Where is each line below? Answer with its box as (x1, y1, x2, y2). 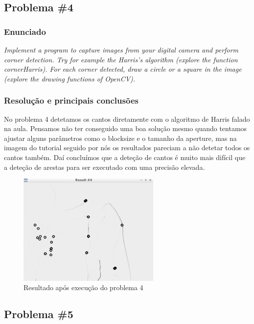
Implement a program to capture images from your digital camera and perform (4, 45, 238, 54)
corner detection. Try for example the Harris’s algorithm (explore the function (4, 54, 238, 64)
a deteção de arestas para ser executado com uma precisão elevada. (4, 162, 205, 172)
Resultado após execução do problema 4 (23, 282, 143, 293)
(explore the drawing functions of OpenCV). (4, 73, 136, 83)
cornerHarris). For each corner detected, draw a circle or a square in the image (4, 64, 242, 74)
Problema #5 (4, 306, 73, 322)
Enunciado (4, 25, 46, 37)
